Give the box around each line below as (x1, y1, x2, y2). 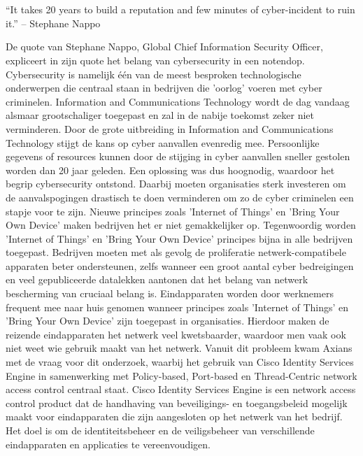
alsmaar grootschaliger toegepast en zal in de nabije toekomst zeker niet (6, 108, 315, 122)
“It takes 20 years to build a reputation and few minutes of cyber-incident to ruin (6, 2, 355, 17)
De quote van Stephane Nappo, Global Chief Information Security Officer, (6, 39, 323, 54)
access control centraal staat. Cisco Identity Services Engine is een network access (6, 382, 356, 397)
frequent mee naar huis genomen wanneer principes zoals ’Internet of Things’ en (6, 299, 349, 314)
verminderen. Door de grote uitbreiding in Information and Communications (6, 121, 334, 136)
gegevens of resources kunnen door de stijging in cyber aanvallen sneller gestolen (6, 149, 350, 164)
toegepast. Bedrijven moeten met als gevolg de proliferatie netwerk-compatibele (6, 245, 346, 259)
